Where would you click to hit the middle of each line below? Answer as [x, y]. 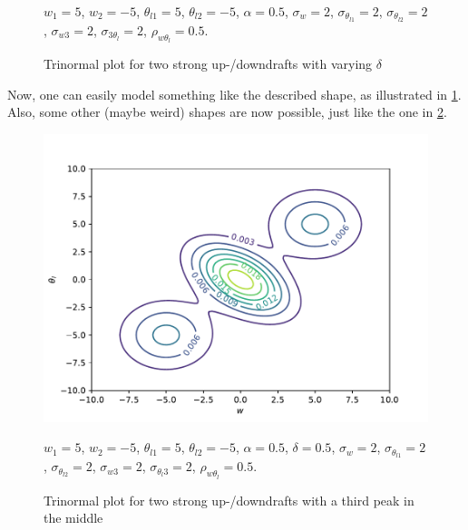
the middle [73, 518]
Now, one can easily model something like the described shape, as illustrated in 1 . [234, 94]
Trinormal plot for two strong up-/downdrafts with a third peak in [229, 500]
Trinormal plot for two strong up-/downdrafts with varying [208, 64]
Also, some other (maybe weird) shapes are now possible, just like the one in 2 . [227, 112]
